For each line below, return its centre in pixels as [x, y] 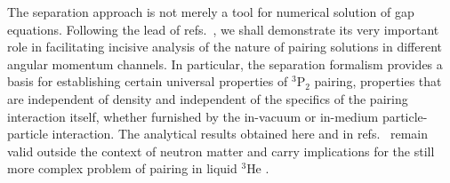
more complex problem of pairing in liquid [122, 168]
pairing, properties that [378, 81]
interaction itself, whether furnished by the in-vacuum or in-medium [193, 116]
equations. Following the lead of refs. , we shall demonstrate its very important [223, 29]
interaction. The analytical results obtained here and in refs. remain [240, 134]
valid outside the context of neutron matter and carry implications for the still [221, 151]
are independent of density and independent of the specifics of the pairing [208, 98]
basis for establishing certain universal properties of [148, 81]
